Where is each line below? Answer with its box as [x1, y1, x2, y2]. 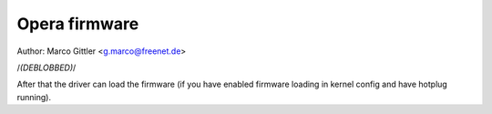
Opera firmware [16, 14, 139, 34]
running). [16, 91, 52, 102]
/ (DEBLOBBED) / [16, 62, 77, 73]
